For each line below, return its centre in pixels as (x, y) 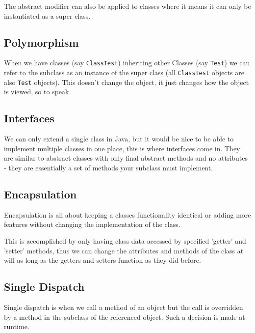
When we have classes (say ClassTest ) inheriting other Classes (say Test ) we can (127, 63)
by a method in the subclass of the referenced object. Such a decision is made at (125, 317)
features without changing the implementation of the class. (92, 224)
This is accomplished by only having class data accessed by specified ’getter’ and (125, 240)
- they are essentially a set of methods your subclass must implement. (109, 167)
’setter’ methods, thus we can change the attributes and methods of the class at (124, 250)
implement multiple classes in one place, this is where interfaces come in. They (122, 148)
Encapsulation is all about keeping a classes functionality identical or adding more (127, 214)
